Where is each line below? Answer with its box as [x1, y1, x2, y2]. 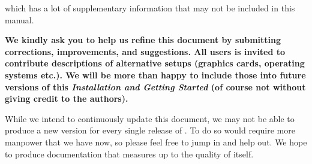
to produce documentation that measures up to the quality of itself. [5, 147, 254, 160]
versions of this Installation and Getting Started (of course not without [5, 80, 306, 93]
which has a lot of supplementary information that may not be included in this [5, 2, 295, 14]
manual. [5, 13, 34, 26]
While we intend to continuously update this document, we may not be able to [5, 112, 295, 124]
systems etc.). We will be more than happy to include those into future [5, 68, 306, 81]
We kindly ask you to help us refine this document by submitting [5, 34, 281, 46]
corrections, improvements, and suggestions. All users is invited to [5, 45, 286, 57]
